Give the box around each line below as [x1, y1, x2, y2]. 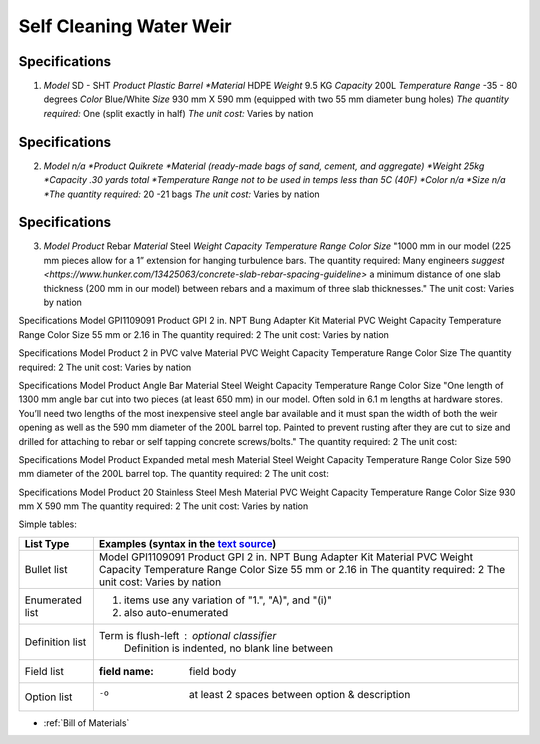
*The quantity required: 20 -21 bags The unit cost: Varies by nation [43, 188, 320, 200]
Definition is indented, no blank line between [123, 641, 334, 655]
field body [188, 664, 237, 678]
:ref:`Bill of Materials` [43, 716, 130, 729]
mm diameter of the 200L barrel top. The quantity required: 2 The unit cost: [18, 468, 329, 480]
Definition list [24, 635, 87, 649]
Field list [24, 664, 64, 678]
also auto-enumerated [123, 605, 229, 619]
